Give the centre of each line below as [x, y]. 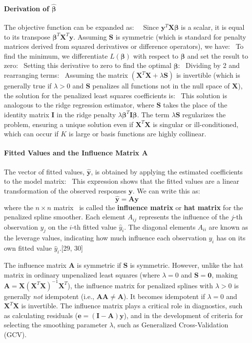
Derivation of [27, 8]
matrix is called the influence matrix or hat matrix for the [148, 207]
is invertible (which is [208, 75]
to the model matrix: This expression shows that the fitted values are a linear [122, 181]
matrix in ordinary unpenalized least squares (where [82, 274]
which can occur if [31, 134]
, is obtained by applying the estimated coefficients [167, 171]
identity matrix [27, 114]
